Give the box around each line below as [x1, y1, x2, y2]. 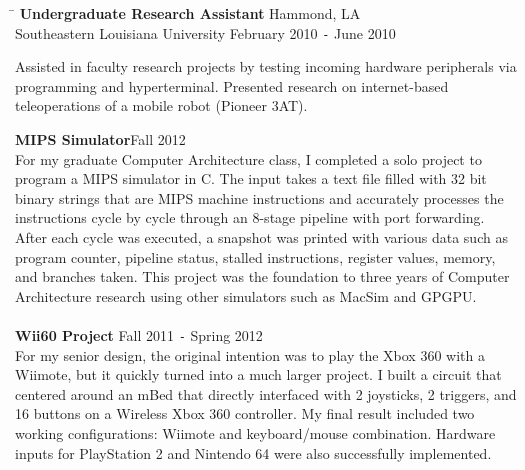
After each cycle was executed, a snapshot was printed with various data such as [15, 227, 508, 247]
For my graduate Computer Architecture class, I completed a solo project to [15, 148, 482, 169]
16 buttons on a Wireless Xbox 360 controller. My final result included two [15, 403, 475, 424]
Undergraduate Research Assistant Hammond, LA [19, 3, 361, 23]
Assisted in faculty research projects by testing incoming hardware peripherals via [15, 56, 517, 77]
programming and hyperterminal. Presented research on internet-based [15, 75, 449, 96]
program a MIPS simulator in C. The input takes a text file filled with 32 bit [15, 168, 487, 189]
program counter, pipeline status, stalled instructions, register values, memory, [15, 246, 496, 267]
